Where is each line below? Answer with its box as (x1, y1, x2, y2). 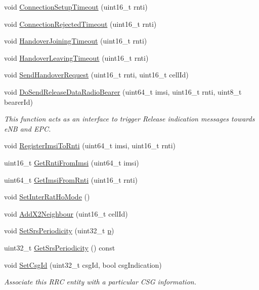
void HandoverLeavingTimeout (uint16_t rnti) (4, 52, 149, 63)
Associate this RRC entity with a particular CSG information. (4, 276, 196, 287)
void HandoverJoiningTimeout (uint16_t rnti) (4, 35, 147, 46)
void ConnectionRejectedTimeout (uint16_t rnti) (4, 18, 157, 29)
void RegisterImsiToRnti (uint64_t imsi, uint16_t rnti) (4, 140, 176, 151)
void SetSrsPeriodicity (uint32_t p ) (4, 225, 114, 236)
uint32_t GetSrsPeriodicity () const (4, 242, 115, 253)
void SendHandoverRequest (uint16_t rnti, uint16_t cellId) (4, 69, 189, 80)
